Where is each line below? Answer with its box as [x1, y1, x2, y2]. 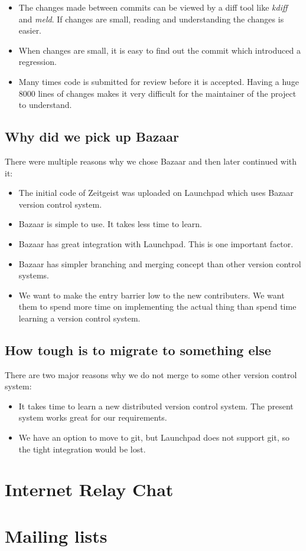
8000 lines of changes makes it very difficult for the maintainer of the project [18, 87, 297, 99]
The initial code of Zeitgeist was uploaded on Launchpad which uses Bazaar [18, 186, 294, 199]
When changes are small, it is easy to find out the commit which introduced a [18, 44, 301, 56]
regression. [18, 55, 57, 68]
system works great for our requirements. [18, 411, 167, 424]
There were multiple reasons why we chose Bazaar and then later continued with [5, 155, 297, 167]
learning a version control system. [18, 311, 141, 324]
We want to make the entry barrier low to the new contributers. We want [18, 288, 285, 301]
